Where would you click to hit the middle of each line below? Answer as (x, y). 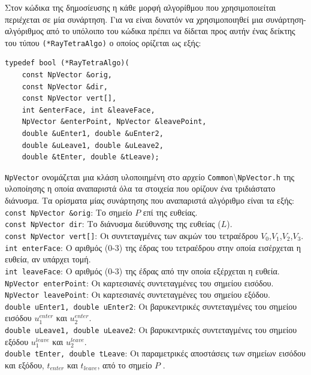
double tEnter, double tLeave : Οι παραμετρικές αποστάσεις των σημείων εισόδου (155, 353)
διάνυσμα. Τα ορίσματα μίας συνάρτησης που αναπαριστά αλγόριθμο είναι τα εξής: (150, 200)
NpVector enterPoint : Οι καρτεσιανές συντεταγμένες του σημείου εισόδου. (139, 282)
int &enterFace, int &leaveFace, (88, 110)
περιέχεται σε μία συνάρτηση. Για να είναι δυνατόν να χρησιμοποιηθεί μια (134, 19)
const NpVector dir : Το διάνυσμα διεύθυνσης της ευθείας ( (113, 224)
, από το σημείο (125, 365)
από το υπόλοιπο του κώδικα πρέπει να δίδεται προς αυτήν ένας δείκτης (171, 31)
